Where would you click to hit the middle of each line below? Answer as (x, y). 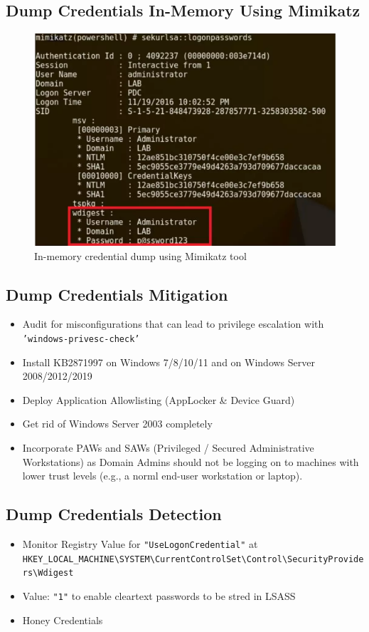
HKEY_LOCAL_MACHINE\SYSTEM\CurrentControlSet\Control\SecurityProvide (193, 559)
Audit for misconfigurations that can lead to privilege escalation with (173, 324)
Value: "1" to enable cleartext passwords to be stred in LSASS (159, 595)
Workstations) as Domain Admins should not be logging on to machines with (191, 461)
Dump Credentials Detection (114, 514)
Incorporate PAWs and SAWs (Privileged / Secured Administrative (168, 447)
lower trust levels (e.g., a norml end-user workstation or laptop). (162, 476)
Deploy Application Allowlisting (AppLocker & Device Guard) (159, 399)
